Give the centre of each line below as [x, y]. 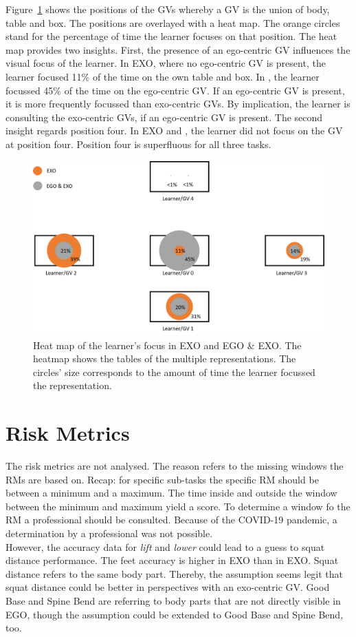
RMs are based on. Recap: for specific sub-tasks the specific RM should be [162, 479]
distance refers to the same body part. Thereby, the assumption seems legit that [175, 573]
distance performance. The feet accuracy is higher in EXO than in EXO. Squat [172, 560]
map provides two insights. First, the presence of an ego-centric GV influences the [178, 49]
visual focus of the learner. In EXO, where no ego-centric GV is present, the [166, 63]
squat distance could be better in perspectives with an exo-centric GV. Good [168, 587]
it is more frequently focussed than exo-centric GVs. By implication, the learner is [178, 104]
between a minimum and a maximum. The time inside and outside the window [171, 493]
